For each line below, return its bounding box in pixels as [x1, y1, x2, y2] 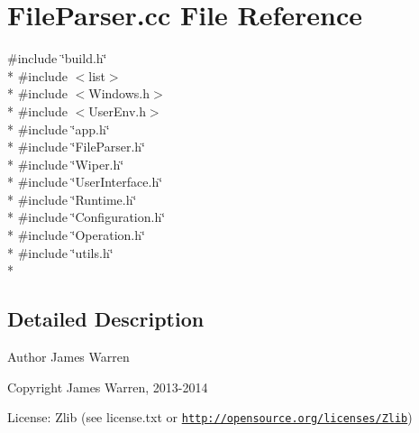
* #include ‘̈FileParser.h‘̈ [7, 137, 146, 156]
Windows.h [88, 84, 150, 103]
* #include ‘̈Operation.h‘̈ [7, 226, 145, 244]
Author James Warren [7, 347, 130, 366]
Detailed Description [7, 305, 205, 333]
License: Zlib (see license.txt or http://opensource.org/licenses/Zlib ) [7, 408, 413, 427]
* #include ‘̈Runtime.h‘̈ [7, 189, 137, 208]
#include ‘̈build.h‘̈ [7, 49, 107, 68]
